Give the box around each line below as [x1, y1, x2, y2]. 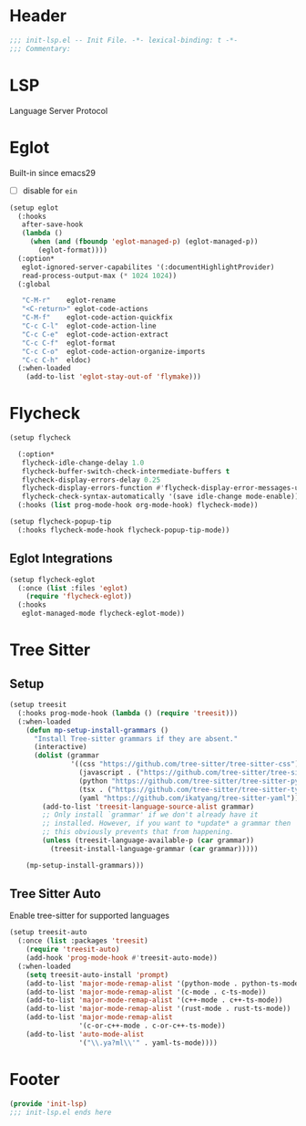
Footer [9, 1069, 61, 1090]
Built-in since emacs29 [9, 167, 96, 178]
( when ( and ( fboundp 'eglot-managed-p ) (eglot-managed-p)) [29, 237, 259, 246]
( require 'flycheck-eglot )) [25, 592, 132, 601]
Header [9, 5, 66, 26]
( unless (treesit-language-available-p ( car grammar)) [42, 836, 255, 845]
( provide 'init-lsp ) [9, 1099, 88, 1109]
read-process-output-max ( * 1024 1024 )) [21, 271, 178, 280]
